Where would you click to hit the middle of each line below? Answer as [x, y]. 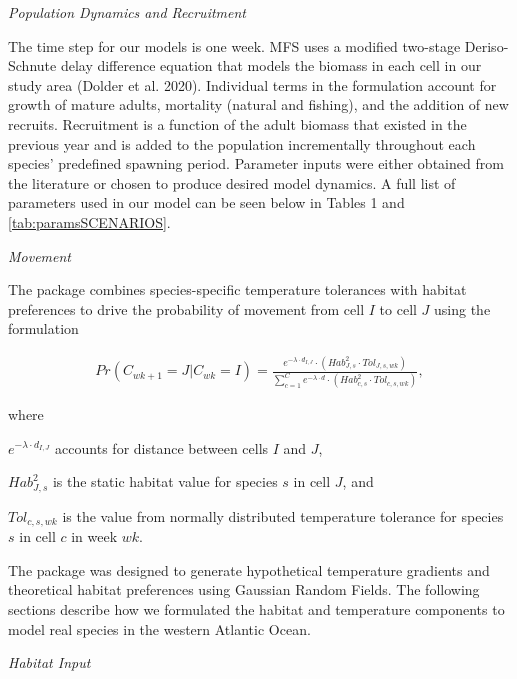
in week [94, 536]
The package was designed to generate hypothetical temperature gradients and [249, 569]
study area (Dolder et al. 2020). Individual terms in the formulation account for [252, 84]
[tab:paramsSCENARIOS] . [89, 221]
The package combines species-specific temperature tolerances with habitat [237, 289]
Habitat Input [49, 662]
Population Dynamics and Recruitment [127, 12]
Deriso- [486, 45]
